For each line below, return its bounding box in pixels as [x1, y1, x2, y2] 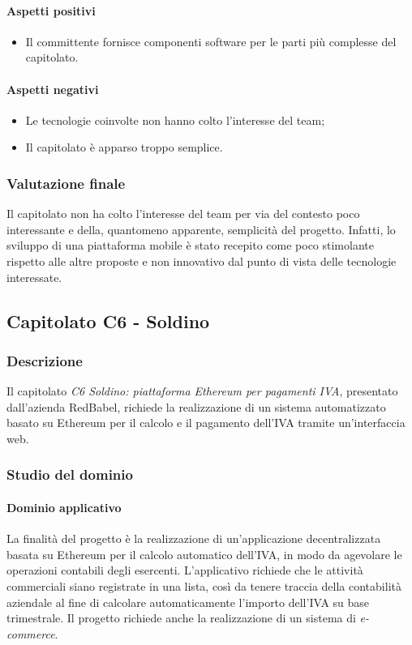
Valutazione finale [6, 173, 126, 193]
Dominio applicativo [6, 498, 122, 515]
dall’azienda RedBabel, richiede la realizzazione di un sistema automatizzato [6, 398, 386, 415]
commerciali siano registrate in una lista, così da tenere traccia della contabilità [6, 577, 401, 594]
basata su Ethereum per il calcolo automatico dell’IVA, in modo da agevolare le [6, 545, 402, 562]
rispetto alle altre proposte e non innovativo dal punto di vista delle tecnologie [6, 252, 397, 269]
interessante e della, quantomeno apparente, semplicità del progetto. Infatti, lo [6, 220, 396, 237]
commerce [6, 625, 55, 642]
